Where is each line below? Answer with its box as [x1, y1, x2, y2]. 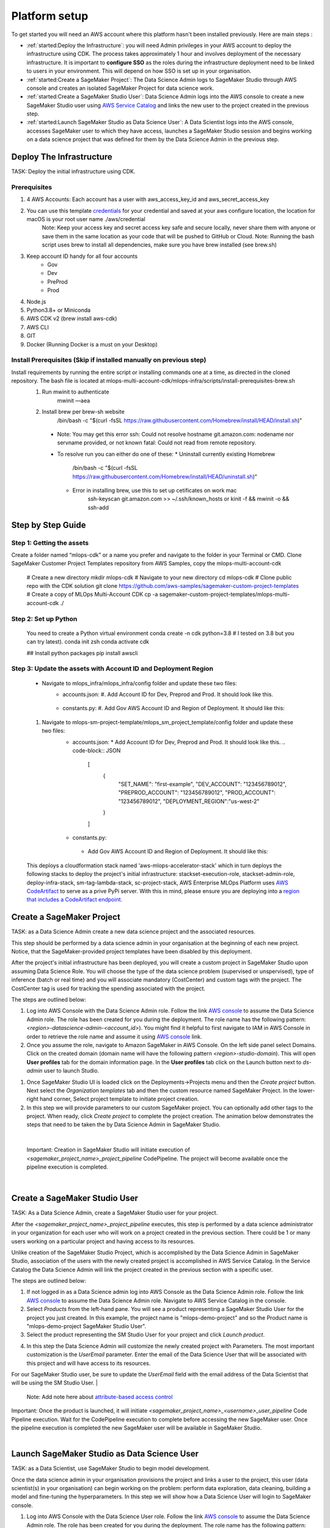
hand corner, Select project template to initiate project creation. [40, 1095, 199, 1103]
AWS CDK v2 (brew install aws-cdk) [26, 315, 117, 322]
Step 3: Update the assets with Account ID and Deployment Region [11, 664, 214, 673]
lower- [298, 1087, 315, 1094]
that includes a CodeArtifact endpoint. [26, 896, 123, 903]
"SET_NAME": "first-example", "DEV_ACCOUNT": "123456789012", [118, 781, 287, 788]
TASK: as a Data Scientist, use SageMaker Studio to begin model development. [11, 1464, 210, 1472]
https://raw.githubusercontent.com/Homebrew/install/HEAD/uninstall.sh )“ [72, 472, 257, 480]
